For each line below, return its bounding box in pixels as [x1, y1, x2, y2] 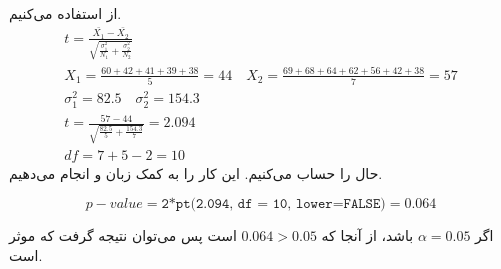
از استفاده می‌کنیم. [9, 3, 122, 23]
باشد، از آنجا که [321, 225, 414, 246]
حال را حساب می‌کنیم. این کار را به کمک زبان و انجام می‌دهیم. [9, 162, 383, 183]
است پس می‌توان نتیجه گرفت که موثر [9, 225, 237, 246]
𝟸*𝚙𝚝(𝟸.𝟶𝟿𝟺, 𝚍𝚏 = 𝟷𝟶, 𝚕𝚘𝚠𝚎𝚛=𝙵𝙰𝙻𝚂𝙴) [161, 197, 386, 212]
